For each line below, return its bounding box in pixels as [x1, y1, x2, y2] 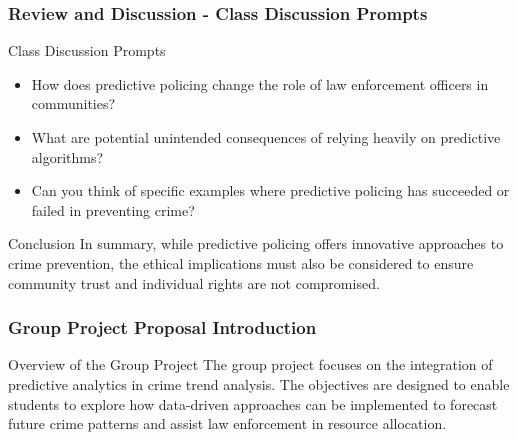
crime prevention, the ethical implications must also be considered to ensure [8, 252, 474, 273]
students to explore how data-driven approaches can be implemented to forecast [8, 393, 498, 414]
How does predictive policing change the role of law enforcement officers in [31, 73, 489, 94]
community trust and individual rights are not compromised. [8, 272, 380, 293]
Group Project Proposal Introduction [8, 315, 317, 340]
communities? [31, 93, 116, 114]
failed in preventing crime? [31, 199, 195, 220]
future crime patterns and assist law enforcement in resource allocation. [8, 413, 447, 434]
